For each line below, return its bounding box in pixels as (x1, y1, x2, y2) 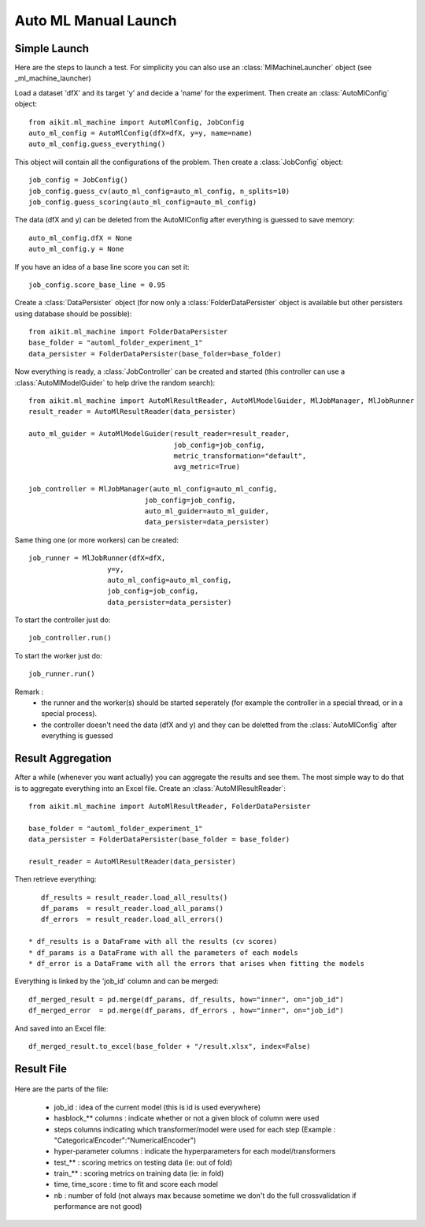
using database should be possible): (14, 308, 133, 319)
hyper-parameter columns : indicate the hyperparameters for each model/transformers (54, 1147, 336, 1156)
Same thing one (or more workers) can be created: (14, 535, 179, 544)
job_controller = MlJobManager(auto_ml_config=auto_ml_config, (28, 485, 278, 494)
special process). (41, 709, 98, 718)
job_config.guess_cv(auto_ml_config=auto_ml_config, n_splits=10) (28, 186, 290, 196)
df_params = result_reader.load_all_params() (40, 904, 224, 913)
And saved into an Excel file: (14, 1024, 106, 1033)
